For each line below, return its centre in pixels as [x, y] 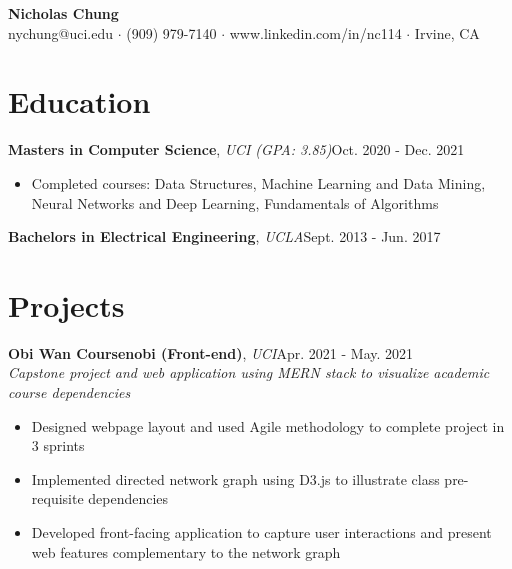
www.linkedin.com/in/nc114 [315, 32]
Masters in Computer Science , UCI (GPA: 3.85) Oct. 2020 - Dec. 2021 [236, 149]
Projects [66, 304]
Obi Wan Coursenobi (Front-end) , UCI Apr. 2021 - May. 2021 [211, 352]
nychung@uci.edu [61, 32]
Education [79, 101]
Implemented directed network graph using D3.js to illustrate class [235, 478]
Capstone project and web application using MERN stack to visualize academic [249, 372]
